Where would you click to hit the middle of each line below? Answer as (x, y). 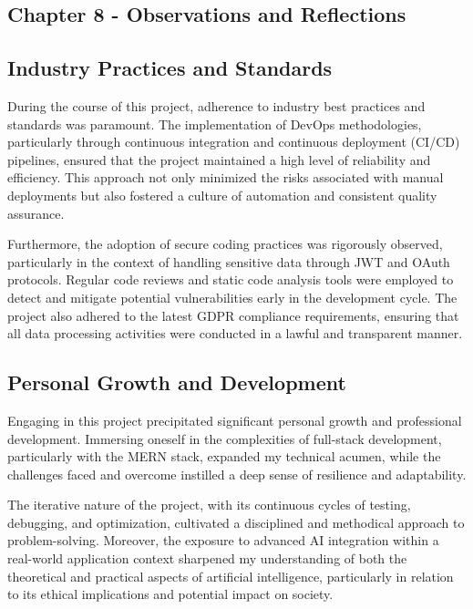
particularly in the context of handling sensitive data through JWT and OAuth (229, 261)
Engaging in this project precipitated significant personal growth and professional (235, 420)
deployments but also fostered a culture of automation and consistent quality (222, 195)
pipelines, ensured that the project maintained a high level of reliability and (219, 159)
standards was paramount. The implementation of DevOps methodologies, (215, 124)
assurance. (36, 213)
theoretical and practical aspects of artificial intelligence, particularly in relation (231, 576)
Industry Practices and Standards (170, 68)
